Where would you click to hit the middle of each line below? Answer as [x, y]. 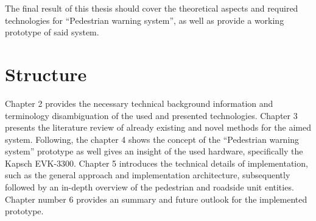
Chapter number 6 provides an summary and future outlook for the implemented [156, 199]
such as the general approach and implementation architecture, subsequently [148, 175]
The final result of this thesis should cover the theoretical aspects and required [152, 8]
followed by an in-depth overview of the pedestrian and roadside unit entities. [149, 187]
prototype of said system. [52, 32]
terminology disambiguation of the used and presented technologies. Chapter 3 [151, 115]
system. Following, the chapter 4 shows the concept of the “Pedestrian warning [152, 139]
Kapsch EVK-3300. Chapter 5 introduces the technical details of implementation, [156, 163]
